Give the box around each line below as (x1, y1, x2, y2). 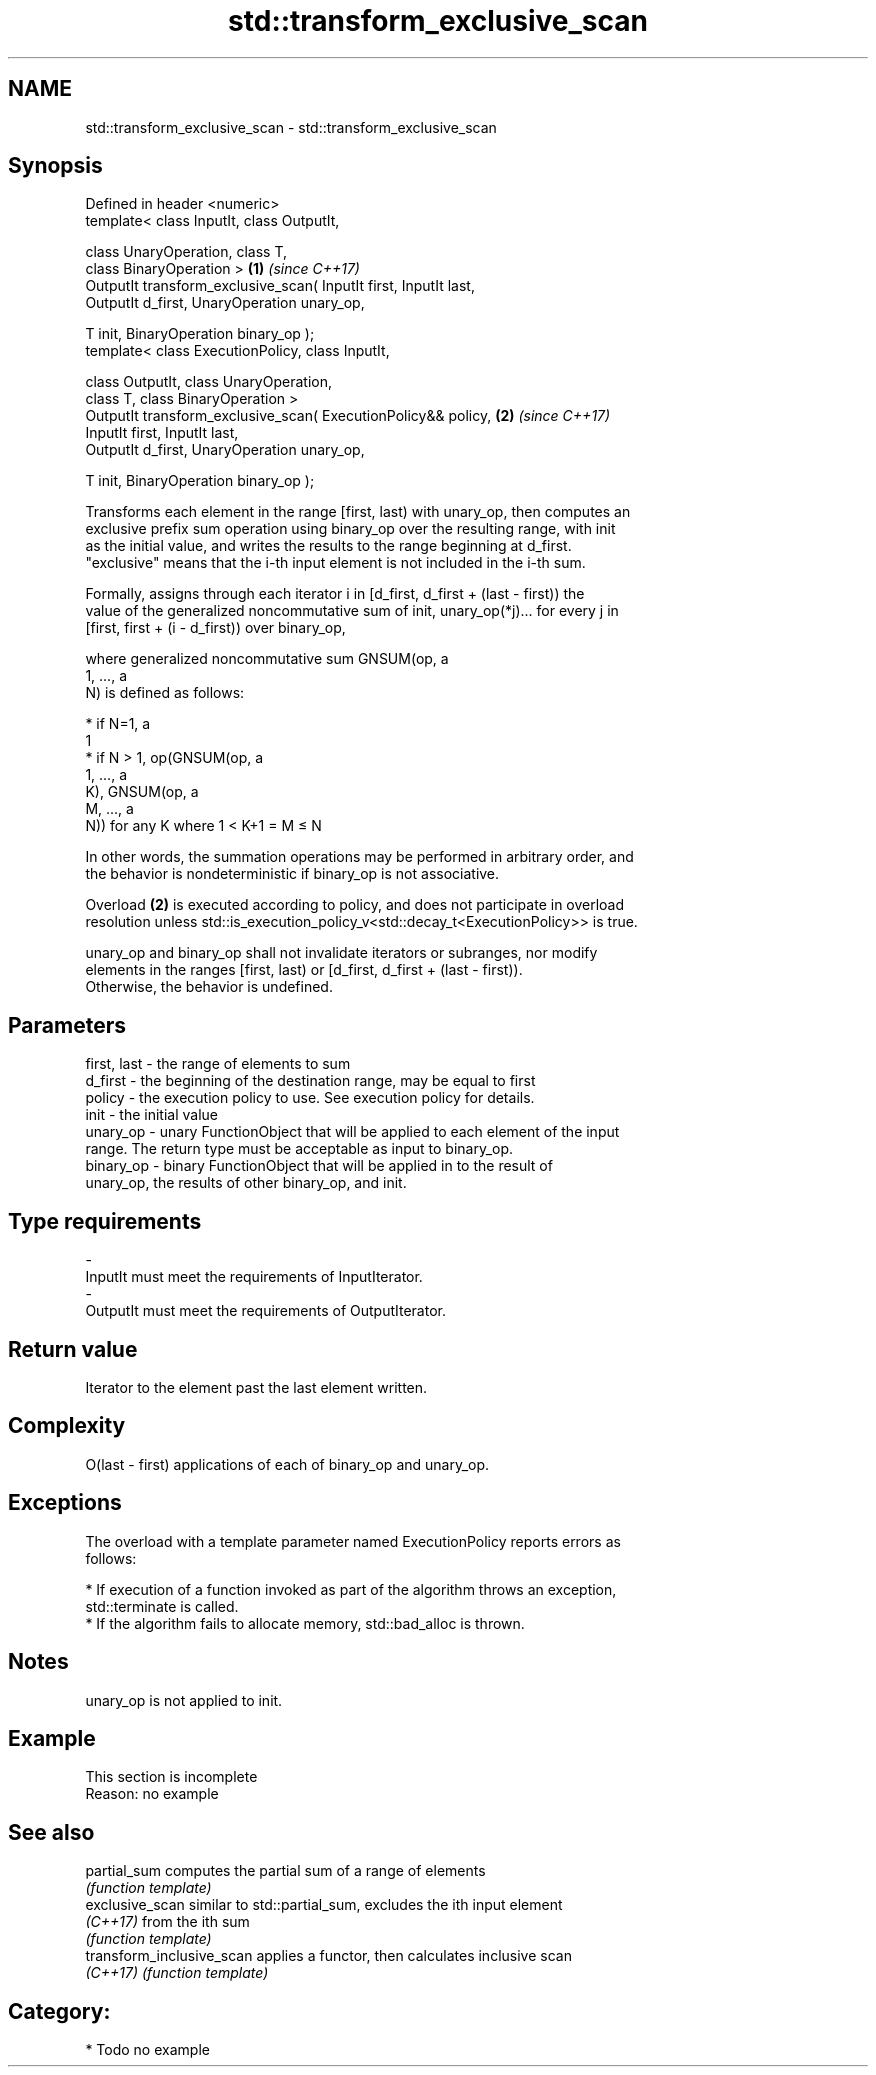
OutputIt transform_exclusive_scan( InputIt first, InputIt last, (85, 277, 475, 295)
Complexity (8, 1413, 126, 1439)
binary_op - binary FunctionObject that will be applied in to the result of (85, 1157, 553, 1175)
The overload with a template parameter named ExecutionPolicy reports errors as (85, 1532, 621, 1550)
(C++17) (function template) (85, 1964, 269, 1982)
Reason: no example (85, 1785, 219, 1803)
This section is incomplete (85, 1768, 258, 1786)
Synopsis (8, 153, 103, 179)
